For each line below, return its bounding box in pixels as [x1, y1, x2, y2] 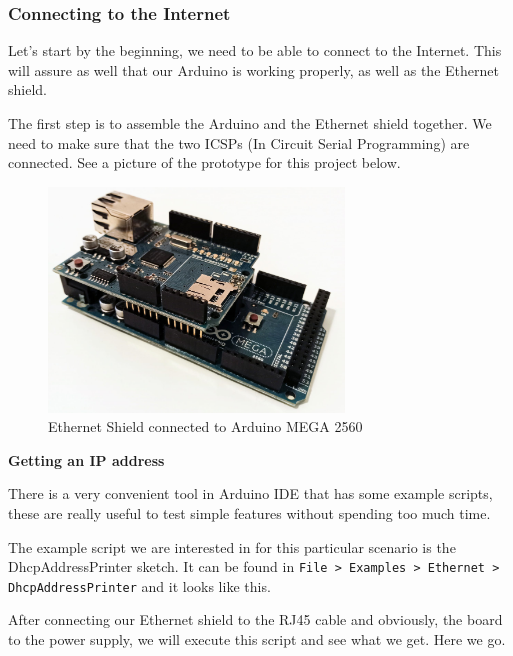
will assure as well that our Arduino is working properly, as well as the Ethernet [8, 59, 499, 80]
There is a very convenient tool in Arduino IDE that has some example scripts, [8, 483, 493, 504]
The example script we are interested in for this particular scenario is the [8, 536, 456, 557]
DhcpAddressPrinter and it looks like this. [8, 575, 271, 596]
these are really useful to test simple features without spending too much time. [8, 502, 491, 523]
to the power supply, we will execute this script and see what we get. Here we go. [8, 629, 506, 650]
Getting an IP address [8, 449, 165, 470]
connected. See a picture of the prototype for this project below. [8, 152, 401, 173]
